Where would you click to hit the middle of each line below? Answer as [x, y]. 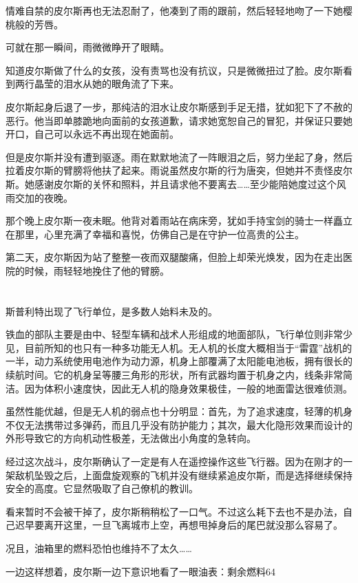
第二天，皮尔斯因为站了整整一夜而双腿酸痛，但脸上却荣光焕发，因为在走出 [174, 257]
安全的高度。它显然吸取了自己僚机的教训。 [102, 488]
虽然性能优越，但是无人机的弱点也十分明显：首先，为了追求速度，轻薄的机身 [179, 411]
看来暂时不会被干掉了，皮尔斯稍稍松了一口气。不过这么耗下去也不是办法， [174, 511]
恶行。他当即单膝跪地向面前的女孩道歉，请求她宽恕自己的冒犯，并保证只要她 [179, 120]
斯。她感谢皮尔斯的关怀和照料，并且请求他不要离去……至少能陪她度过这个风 [176, 183]
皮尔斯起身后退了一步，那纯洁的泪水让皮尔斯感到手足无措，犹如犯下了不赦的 [179, 106]
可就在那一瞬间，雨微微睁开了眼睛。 [87, 47]
